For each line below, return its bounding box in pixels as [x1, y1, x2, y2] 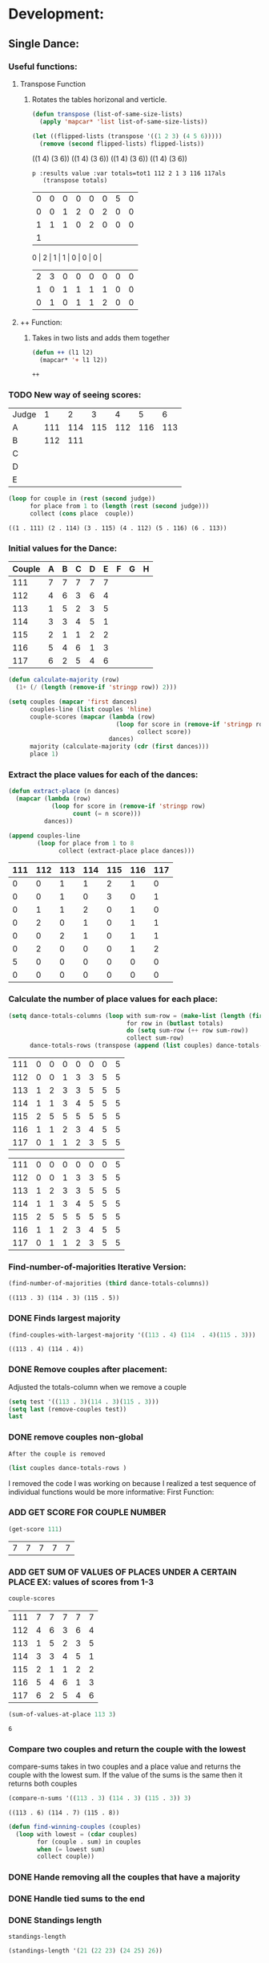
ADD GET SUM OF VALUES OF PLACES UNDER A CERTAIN [8, 1566, 237, 1578]
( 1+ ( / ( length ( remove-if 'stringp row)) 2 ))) [15, 683, 178, 691]
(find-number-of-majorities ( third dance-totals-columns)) [8, 1280, 210, 1288]
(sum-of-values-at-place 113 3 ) [8, 1710, 116, 1718]
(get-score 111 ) [8, 1525, 62, 1533]
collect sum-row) [126, 1034, 184, 1042]
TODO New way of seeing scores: [8, 389, 142, 401]
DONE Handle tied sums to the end [8, 1893, 146, 1904]
